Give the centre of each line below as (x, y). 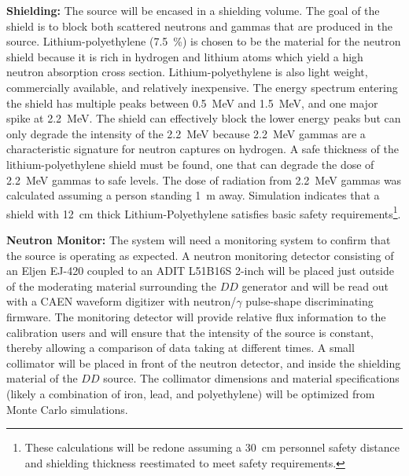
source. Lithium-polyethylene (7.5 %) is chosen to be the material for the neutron (204, 41)
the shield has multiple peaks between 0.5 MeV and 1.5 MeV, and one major (192, 103)
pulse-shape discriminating (310, 301)
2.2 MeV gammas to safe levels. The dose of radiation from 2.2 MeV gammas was (204, 179)
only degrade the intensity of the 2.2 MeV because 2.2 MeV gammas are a (186, 133)
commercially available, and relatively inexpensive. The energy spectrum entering (202, 87)
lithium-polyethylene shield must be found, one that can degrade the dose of (190, 164)
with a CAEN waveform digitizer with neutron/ (122, 301)
